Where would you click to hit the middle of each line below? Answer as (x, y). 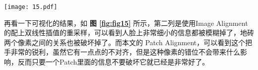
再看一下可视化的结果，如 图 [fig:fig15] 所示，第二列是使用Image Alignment (126, 23)
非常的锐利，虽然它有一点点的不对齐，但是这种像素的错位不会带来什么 (125, 52)
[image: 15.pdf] (31, 7)
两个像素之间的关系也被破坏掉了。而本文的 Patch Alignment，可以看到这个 (125, 42)
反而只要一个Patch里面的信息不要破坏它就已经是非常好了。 (113, 62)
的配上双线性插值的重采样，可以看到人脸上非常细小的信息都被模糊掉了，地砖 (129, 33)
